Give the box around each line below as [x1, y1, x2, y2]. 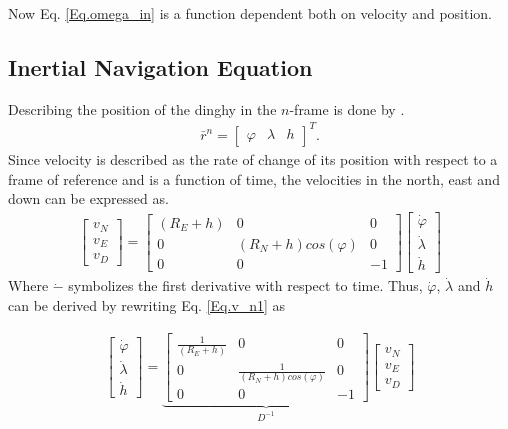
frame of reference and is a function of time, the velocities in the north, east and [8, 168, 500, 189]
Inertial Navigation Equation [8, 51, 313, 82]
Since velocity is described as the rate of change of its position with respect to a [8, 148, 498, 169]
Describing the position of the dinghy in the [8, 98, 277, 119]
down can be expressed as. [8, 188, 169, 209]
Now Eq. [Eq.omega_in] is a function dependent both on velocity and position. [8, 3, 492, 23]
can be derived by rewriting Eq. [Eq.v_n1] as [8, 295, 286, 316]
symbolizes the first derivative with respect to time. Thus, [68, 275, 423, 296]
